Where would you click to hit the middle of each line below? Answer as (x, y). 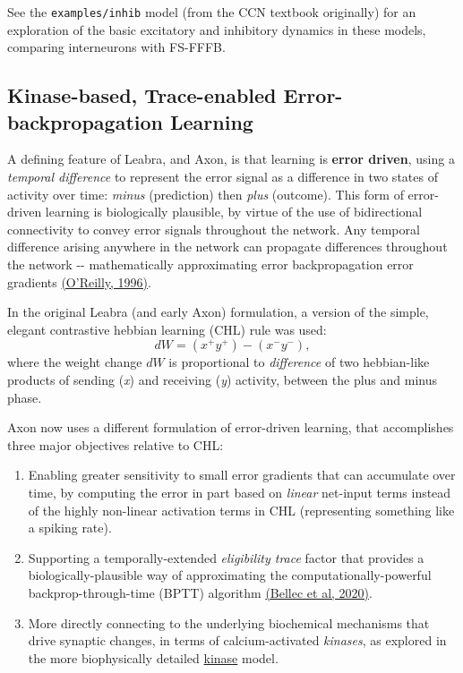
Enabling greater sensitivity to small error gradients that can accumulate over (242, 475)
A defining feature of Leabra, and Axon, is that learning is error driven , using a (231, 159)
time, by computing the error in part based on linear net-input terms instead (240, 492)
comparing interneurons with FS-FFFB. (116, 47)
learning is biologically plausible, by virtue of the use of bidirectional (234, 212)
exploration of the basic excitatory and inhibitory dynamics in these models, (217, 29)
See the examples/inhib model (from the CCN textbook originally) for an (212, 12)
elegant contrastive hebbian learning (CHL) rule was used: (167, 329)
